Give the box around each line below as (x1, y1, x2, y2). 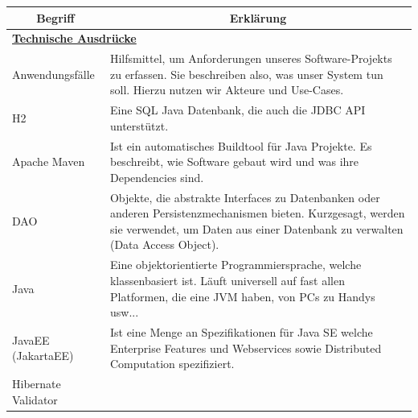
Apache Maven (12, 153, 85, 170)
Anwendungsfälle (12, 65, 95, 82)
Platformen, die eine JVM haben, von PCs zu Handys (109, 288, 375, 304)
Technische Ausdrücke (12, 30, 137, 47)
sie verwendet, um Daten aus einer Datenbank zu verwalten (109, 220, 404, 237)
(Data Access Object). (109, 236, 219, 253)
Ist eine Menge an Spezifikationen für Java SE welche (109, 323, 373, 340)
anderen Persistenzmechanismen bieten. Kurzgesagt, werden (109, 205, 405, 221)
